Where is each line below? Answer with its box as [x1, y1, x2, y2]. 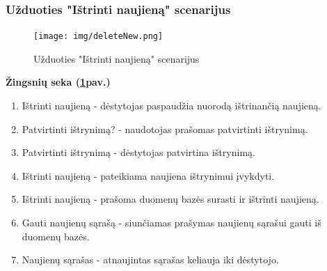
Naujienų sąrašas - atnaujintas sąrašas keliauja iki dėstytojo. [22, 252, 279, 267]
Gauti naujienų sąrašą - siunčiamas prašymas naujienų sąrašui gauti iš [22, 215, 321, 230]
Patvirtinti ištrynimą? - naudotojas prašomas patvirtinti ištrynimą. [22, 121, 308, 136]
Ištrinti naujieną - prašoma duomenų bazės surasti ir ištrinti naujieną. [22, 192, 319, 206]
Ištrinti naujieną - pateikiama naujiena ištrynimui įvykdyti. [22, 168, 275, 183]
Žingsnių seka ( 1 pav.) [6, 75, 111, 89]
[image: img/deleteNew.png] [33, 31, 163, 42]
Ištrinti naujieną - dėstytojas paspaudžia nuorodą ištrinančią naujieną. [22, 98, 321, 113]
